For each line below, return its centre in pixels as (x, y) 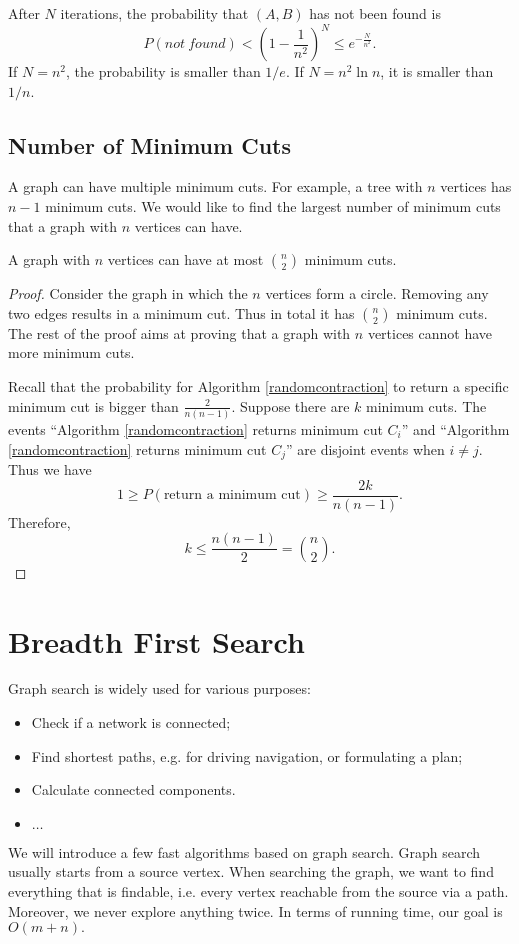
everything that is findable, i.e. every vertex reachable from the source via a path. (258, 891)
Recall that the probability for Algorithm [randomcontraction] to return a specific (258, 386)
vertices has (476, 186)
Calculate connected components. (133, 789)
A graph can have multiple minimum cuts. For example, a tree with (215, 186)
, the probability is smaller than (163, 71)
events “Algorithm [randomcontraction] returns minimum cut (195, 428)
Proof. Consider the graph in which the (128, 293)
